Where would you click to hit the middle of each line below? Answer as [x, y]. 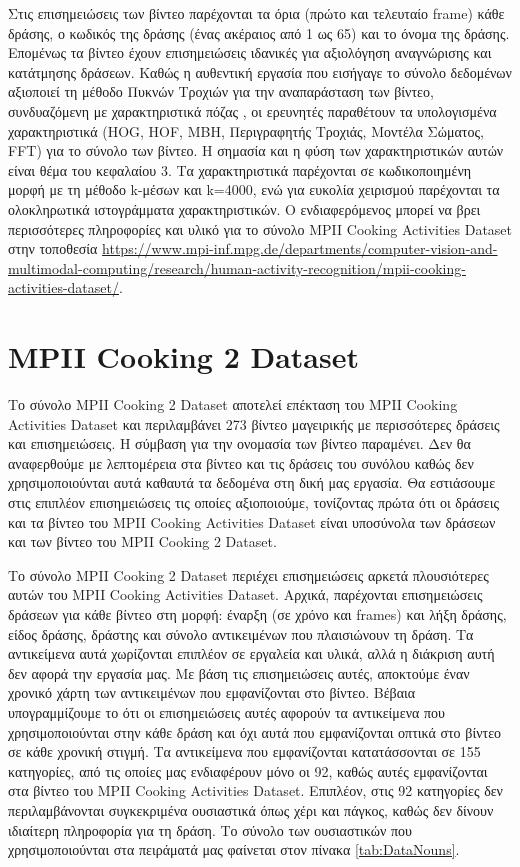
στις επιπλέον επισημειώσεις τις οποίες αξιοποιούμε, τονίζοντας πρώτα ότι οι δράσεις [254, 502]
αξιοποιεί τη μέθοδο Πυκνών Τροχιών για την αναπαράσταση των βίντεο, [221, 91]
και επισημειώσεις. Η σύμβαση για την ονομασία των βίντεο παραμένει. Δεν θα [239, 443]
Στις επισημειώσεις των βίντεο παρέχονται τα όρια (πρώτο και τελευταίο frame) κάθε [256, 13]
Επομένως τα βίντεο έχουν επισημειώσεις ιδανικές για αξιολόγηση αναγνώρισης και [250, 52]
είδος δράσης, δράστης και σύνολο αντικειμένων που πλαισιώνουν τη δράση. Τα [241, 633]
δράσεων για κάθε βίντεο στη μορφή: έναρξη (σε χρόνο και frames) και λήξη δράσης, [257, 613]
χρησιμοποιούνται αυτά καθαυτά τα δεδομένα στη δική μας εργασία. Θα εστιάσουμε [252, 482]
